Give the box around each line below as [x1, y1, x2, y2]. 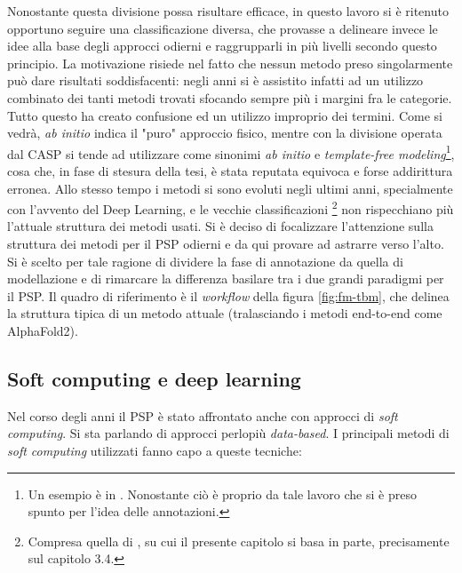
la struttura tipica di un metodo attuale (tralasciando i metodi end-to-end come [7, 304, 442, 322]
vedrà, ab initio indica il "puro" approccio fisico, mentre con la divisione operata [7, 123, 442, 142]
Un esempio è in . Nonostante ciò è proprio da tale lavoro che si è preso [28, 484, 417, 503]
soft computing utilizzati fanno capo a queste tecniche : [7, 441, 302, 459]
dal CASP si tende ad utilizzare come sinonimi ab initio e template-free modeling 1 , [7, 141, 455, 163]
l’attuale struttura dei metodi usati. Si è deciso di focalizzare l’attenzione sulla [7, 217, 434, 235]
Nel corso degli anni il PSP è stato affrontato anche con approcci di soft [7, 406, 398, 425]
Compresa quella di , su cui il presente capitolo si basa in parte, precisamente [28, 531, 450, 550]
